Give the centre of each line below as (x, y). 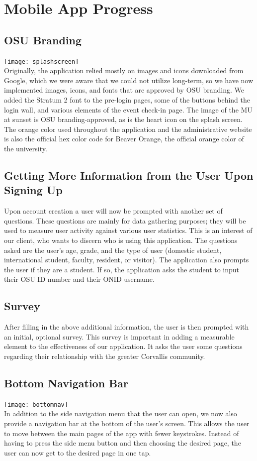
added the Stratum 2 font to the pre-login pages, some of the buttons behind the (127, 100)
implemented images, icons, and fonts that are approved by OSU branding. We (124, 90)
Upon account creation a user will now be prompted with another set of (113, 211)
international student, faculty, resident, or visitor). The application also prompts (127, 260)
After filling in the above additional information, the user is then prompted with (127, 327)
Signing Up (33, 190)
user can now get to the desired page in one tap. (78, 452)
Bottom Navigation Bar (66, 383)
